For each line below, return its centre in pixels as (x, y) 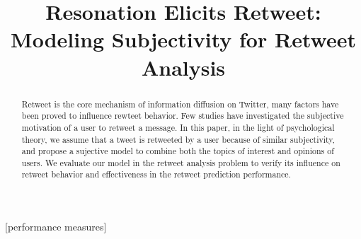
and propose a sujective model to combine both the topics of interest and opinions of (178, 151)
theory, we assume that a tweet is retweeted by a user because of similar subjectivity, (178, 139)
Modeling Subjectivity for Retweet (183, 39)
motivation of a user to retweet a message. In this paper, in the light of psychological (178, 127)
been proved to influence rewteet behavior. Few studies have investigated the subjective (183, 116)
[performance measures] (56, 227)
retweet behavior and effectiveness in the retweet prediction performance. (156, 174)
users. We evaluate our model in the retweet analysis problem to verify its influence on (181, 162)
